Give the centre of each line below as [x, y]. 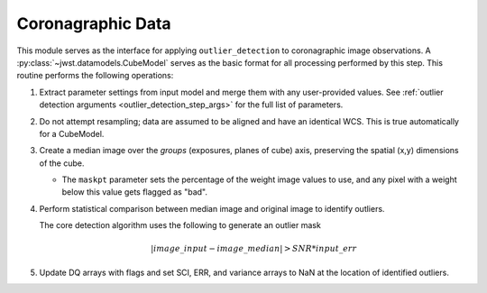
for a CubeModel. [72, 133]
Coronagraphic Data [94, 23]
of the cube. [62, 163]
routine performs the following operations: [95, 76]
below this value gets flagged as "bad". [134, 192]
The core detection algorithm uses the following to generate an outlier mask [180, 225]
